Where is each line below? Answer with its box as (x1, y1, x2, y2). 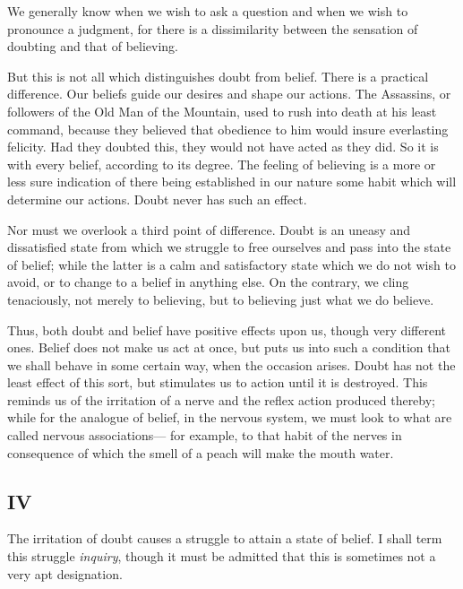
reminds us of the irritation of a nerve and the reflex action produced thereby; (7, 390, 436, 409)
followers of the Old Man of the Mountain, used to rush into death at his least (7, 101, 437, 120)
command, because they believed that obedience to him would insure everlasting (7, 119, 449, 138)
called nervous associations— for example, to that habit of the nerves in (7, 426, 402, 445)
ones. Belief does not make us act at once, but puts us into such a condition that (7, 338, 450, 357)
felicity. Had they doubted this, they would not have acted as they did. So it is (7, 137, 439, 156)
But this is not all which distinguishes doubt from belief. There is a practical (7, 66, 429, 85)
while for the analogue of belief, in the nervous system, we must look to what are (7, 408, 452, 427)
